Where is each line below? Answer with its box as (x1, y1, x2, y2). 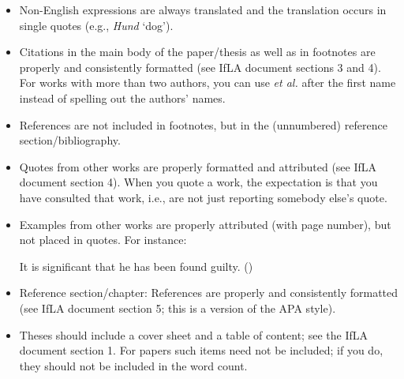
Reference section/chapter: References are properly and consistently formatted (19, 284, 398, 301)
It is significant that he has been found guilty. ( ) (19, 257, 253, 274)
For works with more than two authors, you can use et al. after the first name (19, 74, 396, 91)
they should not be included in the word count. (19, 357, 248, 373)
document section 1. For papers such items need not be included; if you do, (19, 342, 383, 358)
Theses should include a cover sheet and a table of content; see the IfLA (19, 326, 368, 343)
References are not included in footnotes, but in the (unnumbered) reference (19, 116, 387, 133)
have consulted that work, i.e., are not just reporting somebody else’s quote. (19, 189, 387, 205)
